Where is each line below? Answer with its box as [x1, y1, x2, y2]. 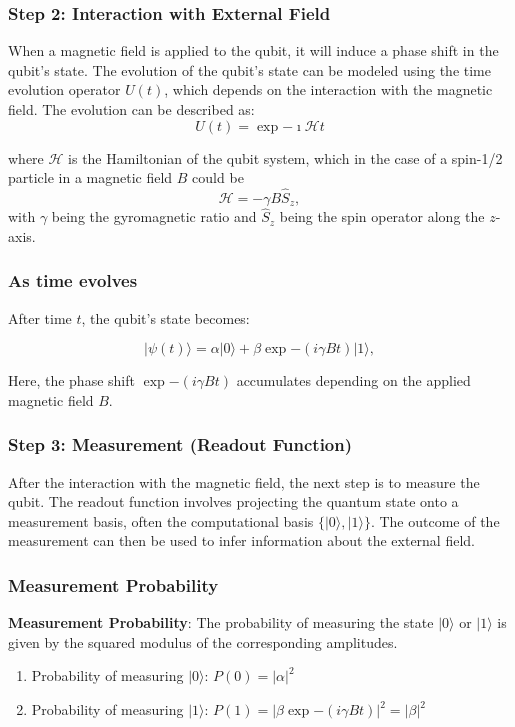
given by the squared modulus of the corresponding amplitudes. [8, 631, 398, 652]
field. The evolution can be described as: [8, 99, 255, 119]
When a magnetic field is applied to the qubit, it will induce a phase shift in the [8, 40, 499, 61]
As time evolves [8, 268, 138, 293]
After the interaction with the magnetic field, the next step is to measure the [8, 471, 480, 492]
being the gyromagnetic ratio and [51, 206, 257, 227]
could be [192, 167, 244, 188]
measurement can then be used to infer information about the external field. [8, 530, 475, 551]
